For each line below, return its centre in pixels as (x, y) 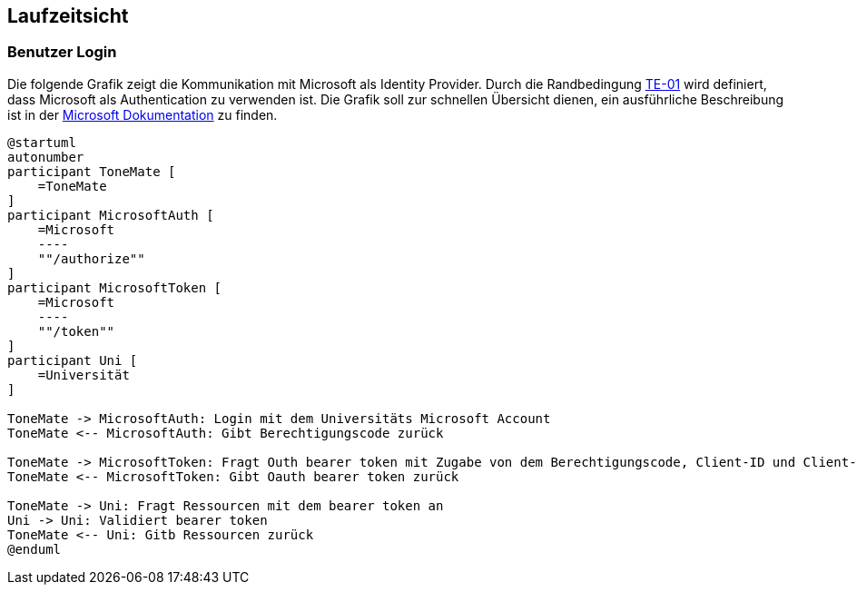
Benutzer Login (62, 52)
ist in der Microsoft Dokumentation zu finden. (143, 114)
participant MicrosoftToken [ (115, 287)
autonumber (46, 157)
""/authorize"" (91, 258)
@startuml (42, 142)
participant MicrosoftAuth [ (111, 215)
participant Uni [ (73, 360)
